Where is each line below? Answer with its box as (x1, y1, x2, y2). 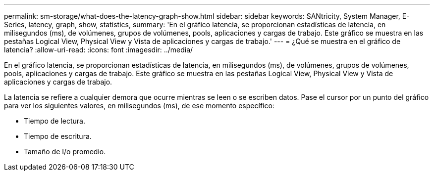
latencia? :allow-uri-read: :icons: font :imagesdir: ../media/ (4, 45, 193, 54)
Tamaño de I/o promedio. (24, 147, 106, 156)
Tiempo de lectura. (24, 117, 86, 125)
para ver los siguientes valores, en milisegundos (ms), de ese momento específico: (4, 101, 274, 110)
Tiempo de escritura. (24, 132, 92, 140)
